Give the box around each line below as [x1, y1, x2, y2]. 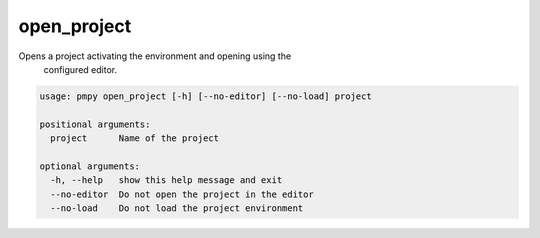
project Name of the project [50, 133, 220, 144]
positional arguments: [39, 118, 151, 130]
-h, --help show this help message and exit [50, 175, 283, 186]
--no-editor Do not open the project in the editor [50, 188, 314, 200]
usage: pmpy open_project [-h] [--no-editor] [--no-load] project [39, 90, 372, 102]
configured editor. [43, 63, 118, 75]
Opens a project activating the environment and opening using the [18, 50, 292, 62]
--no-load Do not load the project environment [50, 203, 304, 214]
